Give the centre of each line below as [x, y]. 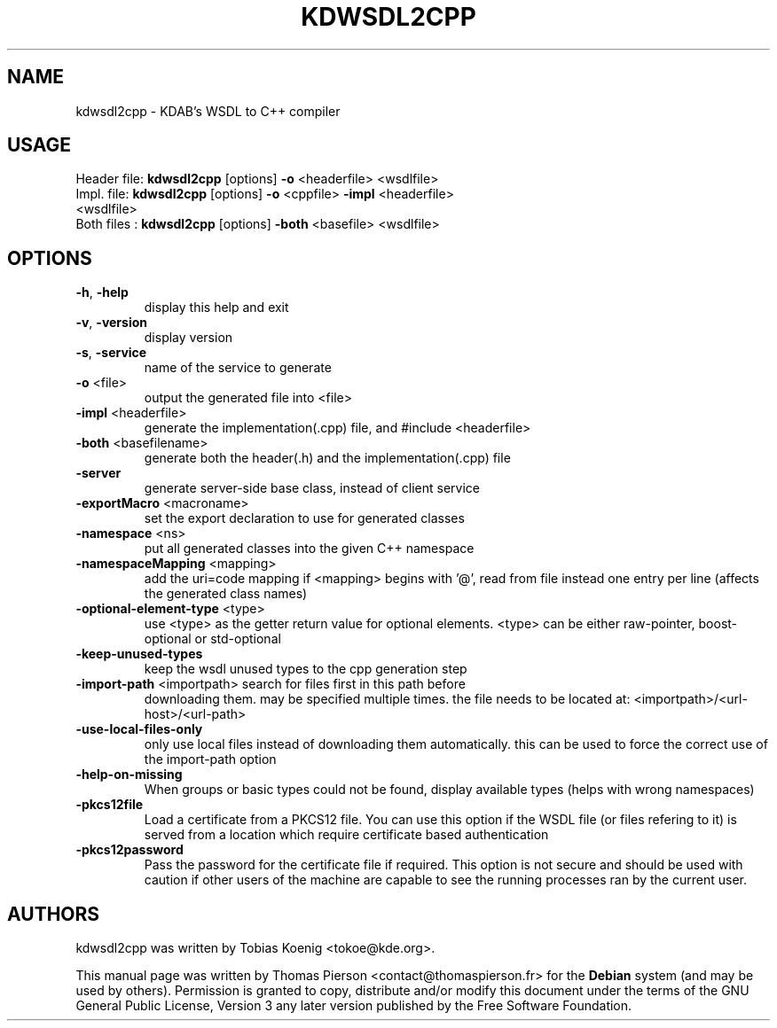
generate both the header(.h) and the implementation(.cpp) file [327, 458]
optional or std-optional [212, 639]
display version [188, 338]
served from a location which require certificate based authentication [346, 835]
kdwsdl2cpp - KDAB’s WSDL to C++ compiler [208, 111]
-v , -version [111, 323]
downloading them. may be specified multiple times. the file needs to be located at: [387, 699]
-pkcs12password [129, 850]
